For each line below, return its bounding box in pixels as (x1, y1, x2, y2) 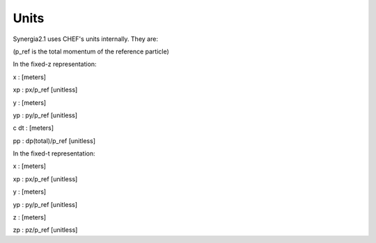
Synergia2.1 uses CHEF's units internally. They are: (13, 35, 158, 43)
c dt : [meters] (13, 124, 54, 132)
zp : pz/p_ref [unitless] (13, 226, 78, 234)
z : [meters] (13, 213, 47, 221)
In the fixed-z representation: (13, 60, 97, 69)
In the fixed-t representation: (13, 149, 95, 158)
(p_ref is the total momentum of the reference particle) (13, 47, 170, 56)
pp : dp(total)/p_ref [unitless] (13, 136, 96, 145)
